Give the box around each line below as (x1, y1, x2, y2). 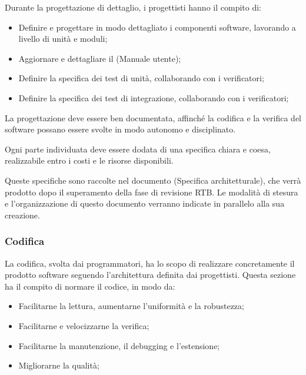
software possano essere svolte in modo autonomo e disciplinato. (5, 123, 236, 135)
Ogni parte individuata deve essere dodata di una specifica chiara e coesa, (5, 142, 271, 155)
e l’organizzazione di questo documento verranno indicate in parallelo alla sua (5, 197, 285, 210)
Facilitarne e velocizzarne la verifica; (18, 319, 149, 331)
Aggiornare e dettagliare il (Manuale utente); (18, 52, 181, 64)
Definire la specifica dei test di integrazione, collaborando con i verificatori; (18, 91, 289, 104)
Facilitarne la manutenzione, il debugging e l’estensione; (18, 339, 220, 351)
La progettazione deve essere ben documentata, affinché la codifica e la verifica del (5, 111, 302, 124)
